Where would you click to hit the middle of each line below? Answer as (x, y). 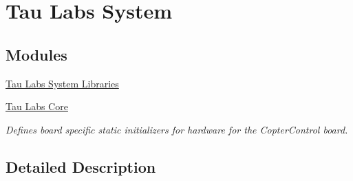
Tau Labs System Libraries (62, 83)
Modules (36, 54)
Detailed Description (81, 166)
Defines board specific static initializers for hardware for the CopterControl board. (177, 129)
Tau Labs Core (37, 106)
